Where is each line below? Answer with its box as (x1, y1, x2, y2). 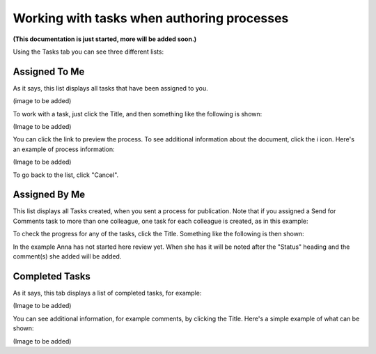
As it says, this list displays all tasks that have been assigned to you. (13, 84, 208, 92)
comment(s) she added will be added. (13, 252, 122, 261)
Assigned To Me (13, 66, 85, 77)
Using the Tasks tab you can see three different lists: (13, 47, 164, 56)
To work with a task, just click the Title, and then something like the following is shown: (13, 109, 263, 118)
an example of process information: (13, 145, 115, 153)
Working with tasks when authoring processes (13, 10, 289, 26)
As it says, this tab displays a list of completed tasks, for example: (13, 288, 202, 297)
